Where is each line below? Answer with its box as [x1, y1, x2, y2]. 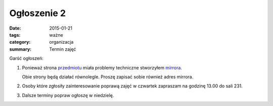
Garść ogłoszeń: [9, 55, 44, 61]
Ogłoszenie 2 [9, 8, 66, 19]
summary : [9, 46, 32, 52]
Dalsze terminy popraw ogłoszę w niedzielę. [22, 92, 114, 98]
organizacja [49, 39, 74, 45]
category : [9, 39, 31, 45]
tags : [9, 32, 21, 38]
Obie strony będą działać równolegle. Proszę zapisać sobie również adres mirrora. [22, 73, 194, 80]
